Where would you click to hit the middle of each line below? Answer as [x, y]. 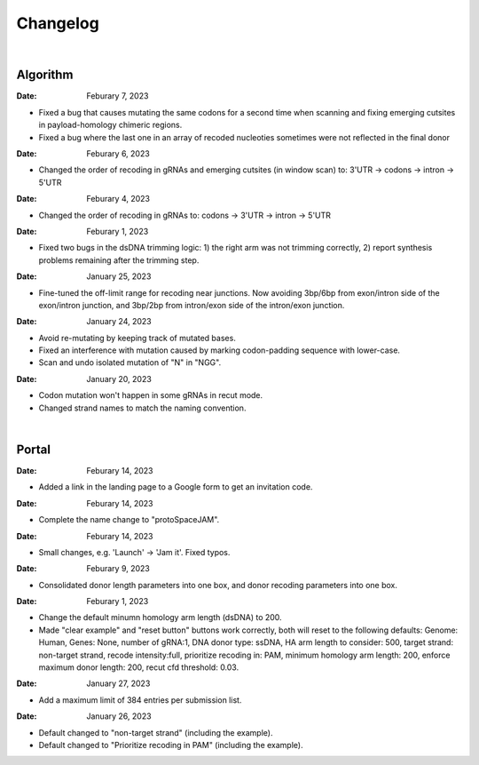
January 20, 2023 [119, 379]
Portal [33, 449]
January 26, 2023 [119, 716]
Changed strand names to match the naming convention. [142, 408]
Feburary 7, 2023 [118, 96]
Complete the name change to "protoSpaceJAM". [129, 520]
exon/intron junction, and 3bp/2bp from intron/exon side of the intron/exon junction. [192, 305]
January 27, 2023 [118, 683]
